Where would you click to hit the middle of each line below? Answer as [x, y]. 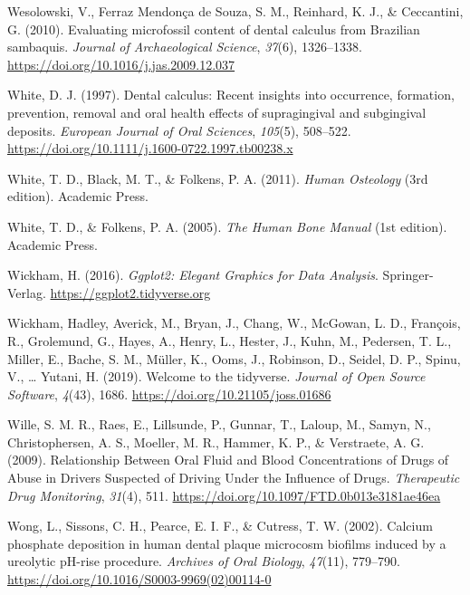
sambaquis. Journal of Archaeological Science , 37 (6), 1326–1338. [185, 47]
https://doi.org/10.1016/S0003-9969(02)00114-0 [139, 579]
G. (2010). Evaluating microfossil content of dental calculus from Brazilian [214, 29]
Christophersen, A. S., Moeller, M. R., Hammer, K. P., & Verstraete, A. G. [216, 441]
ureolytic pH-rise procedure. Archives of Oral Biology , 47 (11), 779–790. [204, 561]
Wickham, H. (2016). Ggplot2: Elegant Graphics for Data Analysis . [193, 275]
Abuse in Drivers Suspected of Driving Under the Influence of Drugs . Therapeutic [234, 478]
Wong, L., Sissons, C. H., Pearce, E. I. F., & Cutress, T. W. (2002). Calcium [220, 526]
